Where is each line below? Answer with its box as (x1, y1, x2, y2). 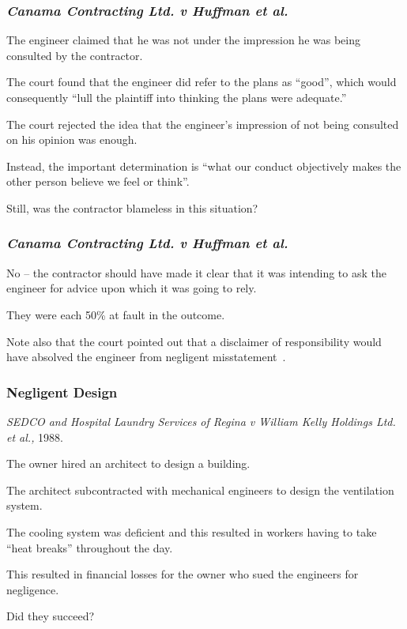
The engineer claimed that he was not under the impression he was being (6, 32, 360, 48)
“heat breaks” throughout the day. (6, 539, 173, 556)
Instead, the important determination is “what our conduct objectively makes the (6, 157, 401, 174)
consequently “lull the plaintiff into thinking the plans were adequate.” (6, 89, 347, 105)
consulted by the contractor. (6, 47, 143, 63)
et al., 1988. (6, 428, 63, 445)
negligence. (6, 581, 59, 597)
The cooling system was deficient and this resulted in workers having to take (6, 523, 377, 540)
